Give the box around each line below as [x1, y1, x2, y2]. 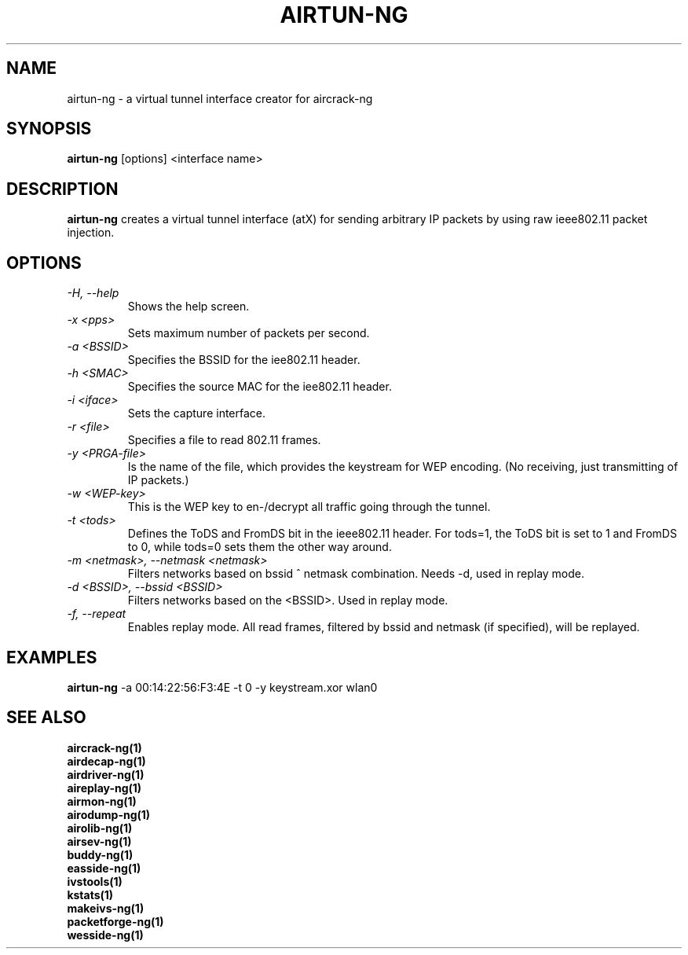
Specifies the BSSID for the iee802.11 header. [127, 353, 360, 367]
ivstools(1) [67, 874, 123, 888]
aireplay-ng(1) [67, 781, 142, 795]
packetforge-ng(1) [67, 914, 164, 928]
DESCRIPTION [6, 178, 119, 199]
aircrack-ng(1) [67, 740, 142, 755]
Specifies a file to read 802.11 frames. [127, 433, 321, 447]
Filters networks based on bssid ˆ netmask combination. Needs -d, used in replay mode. [127, 567, 585, 581]
